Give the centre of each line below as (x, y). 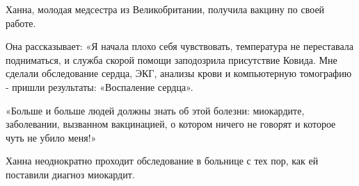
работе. (21, 23)
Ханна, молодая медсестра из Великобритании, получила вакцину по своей (165, 9)
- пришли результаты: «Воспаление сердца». (99, 86)
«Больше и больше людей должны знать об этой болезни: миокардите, (155, 110)
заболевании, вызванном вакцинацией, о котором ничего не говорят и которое (171, 124)
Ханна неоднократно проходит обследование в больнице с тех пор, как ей (162, 161)
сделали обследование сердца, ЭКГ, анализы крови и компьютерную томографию (179, 73)
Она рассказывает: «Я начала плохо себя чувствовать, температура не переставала (179, 46)
